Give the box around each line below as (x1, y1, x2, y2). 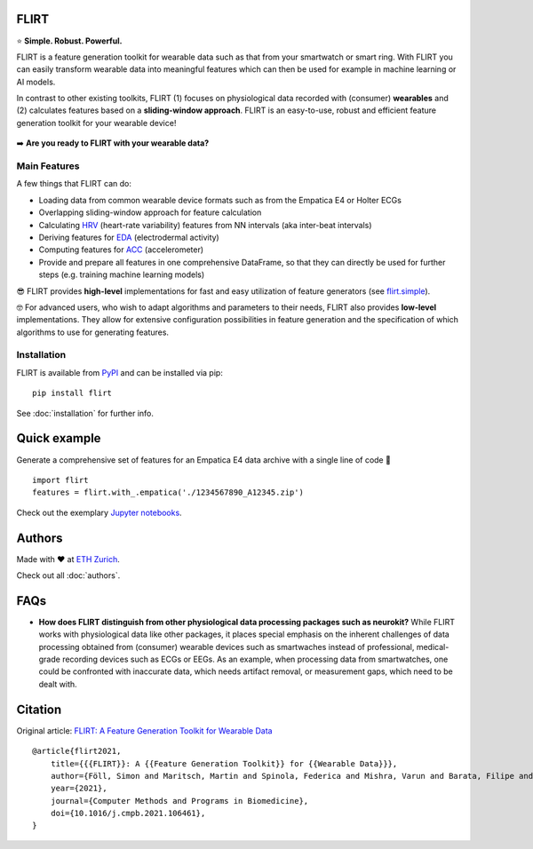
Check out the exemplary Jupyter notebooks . (16, 507, 182, 518)
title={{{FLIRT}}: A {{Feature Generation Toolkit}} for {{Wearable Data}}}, (50, 758, 398, 768)
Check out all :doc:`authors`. (16, 569, 121, 581)
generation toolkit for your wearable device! (16, 117, 177, 128)
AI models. (16, 76, 56, 87)
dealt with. (38, 678, 77, 689)
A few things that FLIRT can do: (16, 179, 132, 189)
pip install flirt (32, 388, 113, 399)
